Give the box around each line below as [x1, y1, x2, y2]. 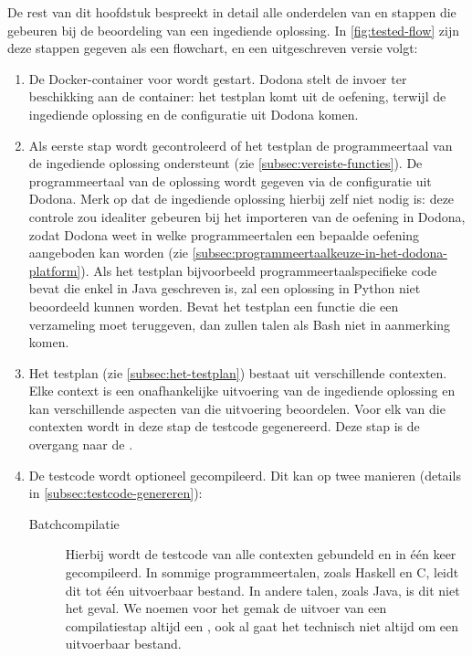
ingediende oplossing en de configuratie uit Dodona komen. [28, 104, 359, 123]
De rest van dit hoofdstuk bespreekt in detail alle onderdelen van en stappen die [7, 3, 456, 21]
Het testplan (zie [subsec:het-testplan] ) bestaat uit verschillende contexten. [28, 363, 447, 382]
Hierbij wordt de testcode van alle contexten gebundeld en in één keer [65, 545, 456, 564]
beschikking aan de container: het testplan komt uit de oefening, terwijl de [28, 87, 446, 106]
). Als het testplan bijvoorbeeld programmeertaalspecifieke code [80, 260, 437, 280]
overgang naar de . [28, 435, 133, 454]
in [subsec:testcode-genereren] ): [28, 483, 203, 503]
